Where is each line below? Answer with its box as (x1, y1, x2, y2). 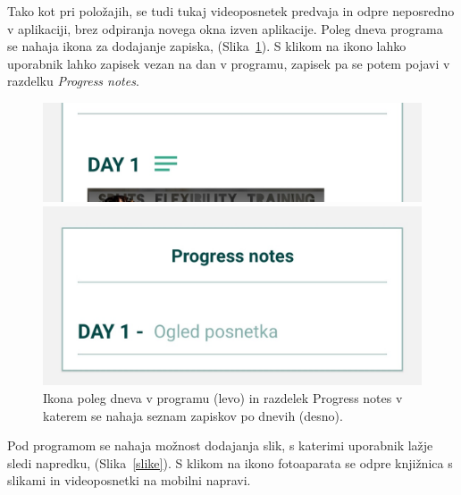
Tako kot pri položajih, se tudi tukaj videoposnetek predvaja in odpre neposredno (7, 2, 455, 20)
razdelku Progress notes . (7, 71, 139, 90)
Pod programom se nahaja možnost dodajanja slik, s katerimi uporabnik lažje (7, 436, 433, 455)
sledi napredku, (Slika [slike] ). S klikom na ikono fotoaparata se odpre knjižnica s (7, 453, 453, 472)
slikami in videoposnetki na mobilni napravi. (7, 471, 251, 490)
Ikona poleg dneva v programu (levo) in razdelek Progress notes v (43, 388, 403, 407)
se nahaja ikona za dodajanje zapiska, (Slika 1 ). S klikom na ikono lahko (7, 37, 407, 55)
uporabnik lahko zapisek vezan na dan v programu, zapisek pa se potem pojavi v (7, 54, 450, 72)
